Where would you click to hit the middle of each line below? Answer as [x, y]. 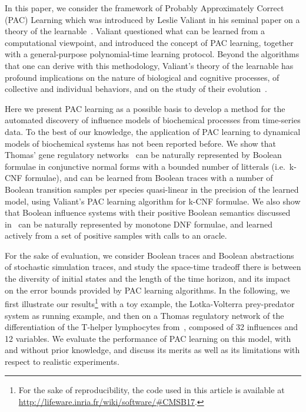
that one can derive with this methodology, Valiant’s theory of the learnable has [149, 65]
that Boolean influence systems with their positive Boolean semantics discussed [148, 212]
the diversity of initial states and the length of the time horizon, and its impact [148, 278]
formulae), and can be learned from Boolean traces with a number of [149, 178]
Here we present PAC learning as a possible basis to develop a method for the [145, 108]
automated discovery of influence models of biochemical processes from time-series [153, 120]
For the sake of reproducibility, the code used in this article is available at [152, 390]
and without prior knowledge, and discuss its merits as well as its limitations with [152, 350]
